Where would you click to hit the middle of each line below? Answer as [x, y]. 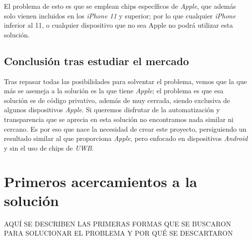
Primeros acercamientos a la [101, 181]
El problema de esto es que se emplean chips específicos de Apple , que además [120, 6]
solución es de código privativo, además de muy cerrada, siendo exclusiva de [117, 100]
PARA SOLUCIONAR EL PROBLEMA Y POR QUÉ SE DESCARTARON [118, 233]
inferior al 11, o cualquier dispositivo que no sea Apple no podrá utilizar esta [118, 25]
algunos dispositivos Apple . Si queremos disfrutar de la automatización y [112, 110]
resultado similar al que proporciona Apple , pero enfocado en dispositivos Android [126, 138]
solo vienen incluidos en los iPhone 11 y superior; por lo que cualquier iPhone [120, 15]
